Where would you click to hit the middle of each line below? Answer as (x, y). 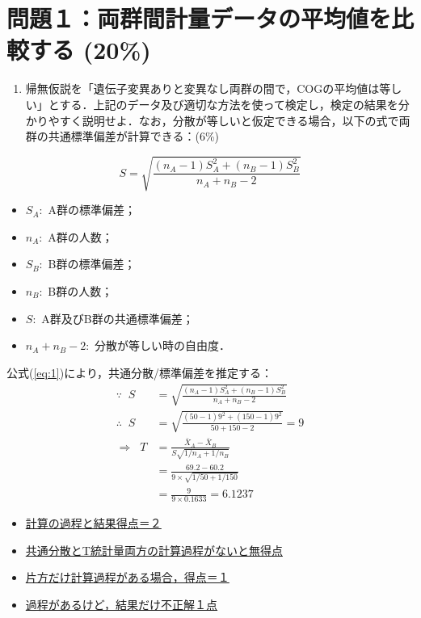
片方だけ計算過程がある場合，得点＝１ (127, 577)
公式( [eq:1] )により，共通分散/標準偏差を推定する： (139, 372)
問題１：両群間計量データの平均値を (199, 18)
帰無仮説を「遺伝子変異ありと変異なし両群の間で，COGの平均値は (202, 88)
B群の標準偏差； (92, 264)
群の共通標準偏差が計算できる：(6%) (122, 136)
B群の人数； (80, 291)
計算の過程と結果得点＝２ (93, 523)
